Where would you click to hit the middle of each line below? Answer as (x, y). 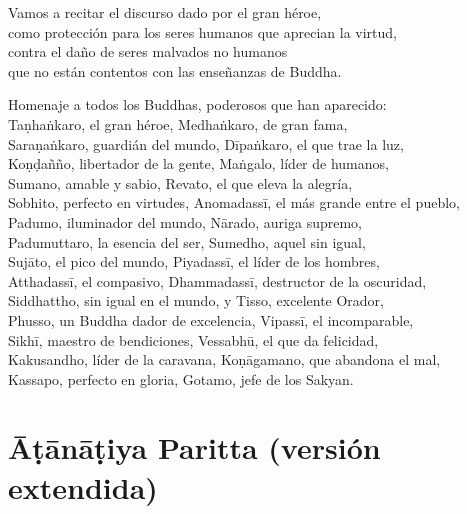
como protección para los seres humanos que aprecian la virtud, (202, 31)
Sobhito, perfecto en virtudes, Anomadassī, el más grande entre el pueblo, (234, 202)
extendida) (83, 486)
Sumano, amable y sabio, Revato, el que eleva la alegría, (180, 182)
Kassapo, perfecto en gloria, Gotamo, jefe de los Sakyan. (181, 378)
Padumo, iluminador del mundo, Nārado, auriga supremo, (185, 221)
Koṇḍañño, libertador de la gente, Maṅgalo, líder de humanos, (198, 163)
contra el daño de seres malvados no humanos (148, 51)
